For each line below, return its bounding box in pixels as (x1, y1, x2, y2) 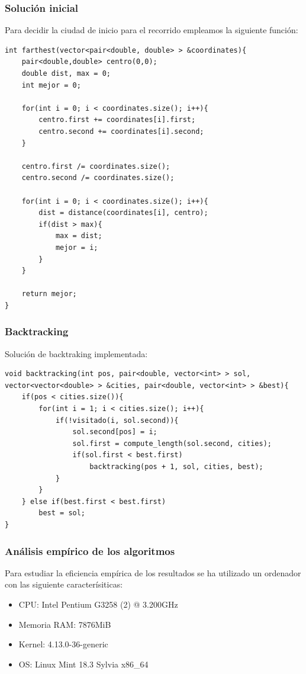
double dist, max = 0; (21, 69, 111, 78)
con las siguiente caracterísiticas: (5, 578, 123, 590)
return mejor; (21, 290, 77, 299)
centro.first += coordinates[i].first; (38, 115, 196, 124)
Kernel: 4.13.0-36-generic (18, 638, 108, 650)
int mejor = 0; (21, 81, 81, 89)
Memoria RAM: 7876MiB (18, 618, 111, 630)
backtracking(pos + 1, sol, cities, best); (89, 463, 263, 471)
